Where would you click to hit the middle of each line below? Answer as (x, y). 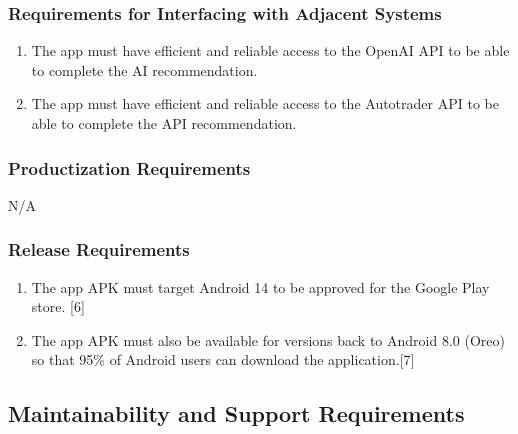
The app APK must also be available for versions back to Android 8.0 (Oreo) (268, 339)
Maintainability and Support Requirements (236, 413)
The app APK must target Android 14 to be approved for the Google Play (260, 286)
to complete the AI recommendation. (144, 69)
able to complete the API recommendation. (164, 123)
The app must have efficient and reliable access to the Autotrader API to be (265, 103)
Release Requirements (99, 249)
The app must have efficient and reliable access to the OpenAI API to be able (270, 50)
